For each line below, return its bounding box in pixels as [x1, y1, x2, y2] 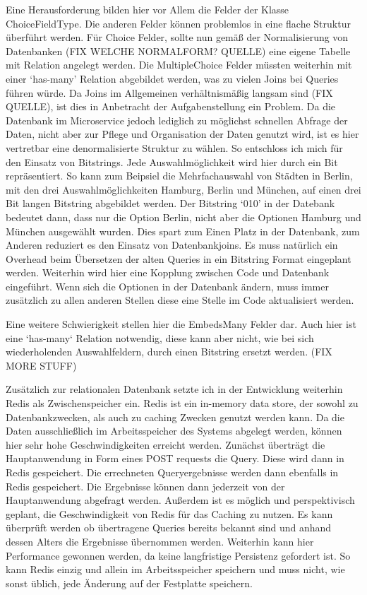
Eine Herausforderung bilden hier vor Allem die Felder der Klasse [6, 2, 289, 16]
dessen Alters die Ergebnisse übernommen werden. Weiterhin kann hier [6, 534, 314, 548]
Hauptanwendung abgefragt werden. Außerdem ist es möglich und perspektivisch [6, 493, 355, 507]
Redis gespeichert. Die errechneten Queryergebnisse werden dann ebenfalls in [6, 465, 339, 479]
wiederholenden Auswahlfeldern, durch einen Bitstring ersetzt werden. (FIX [6, 344, 332, 359]
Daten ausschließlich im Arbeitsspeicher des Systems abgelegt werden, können [6, 423, 342, 438]
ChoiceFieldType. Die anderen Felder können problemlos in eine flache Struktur [6, 16, 351, 30]
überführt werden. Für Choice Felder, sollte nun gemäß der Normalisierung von [6, 30, 349, 45]
